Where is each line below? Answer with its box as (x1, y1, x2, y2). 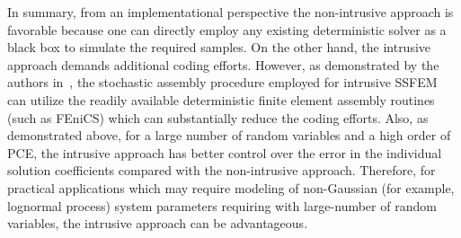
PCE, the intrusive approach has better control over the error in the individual (7, 143, 442, 162)
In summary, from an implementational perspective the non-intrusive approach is (7, 3, 454, 21)
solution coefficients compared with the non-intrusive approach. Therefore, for (7, 161, 436, 180)
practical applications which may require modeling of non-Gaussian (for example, (7, 178, 455, 197)
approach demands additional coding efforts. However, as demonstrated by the (7, 55, 439, 74)
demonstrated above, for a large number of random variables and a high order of (7, 126, 451, 145)
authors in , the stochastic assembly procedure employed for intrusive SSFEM (7, 73, 438, 92)
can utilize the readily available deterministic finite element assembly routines (7, 90, 435, 109)
